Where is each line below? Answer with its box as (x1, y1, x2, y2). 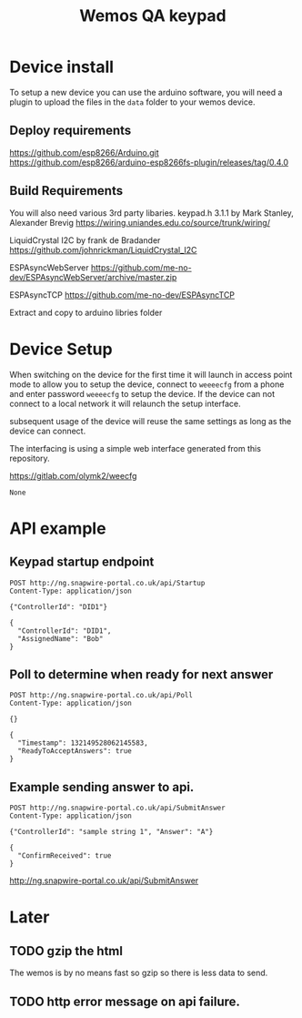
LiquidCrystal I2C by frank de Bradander (9, 234, 161, 246)
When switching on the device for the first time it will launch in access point (9, 369, 293, 380)
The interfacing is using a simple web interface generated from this (9, 443, 262, 453)
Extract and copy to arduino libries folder (9, 307, 163, 318)
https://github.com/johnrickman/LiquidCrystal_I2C (9, 244, 197, 255)
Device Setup (9, 339, 113, 360)
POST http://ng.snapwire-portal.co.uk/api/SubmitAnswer (9, 803, 226, 813)
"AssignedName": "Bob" (17, 634, 104, 643)
